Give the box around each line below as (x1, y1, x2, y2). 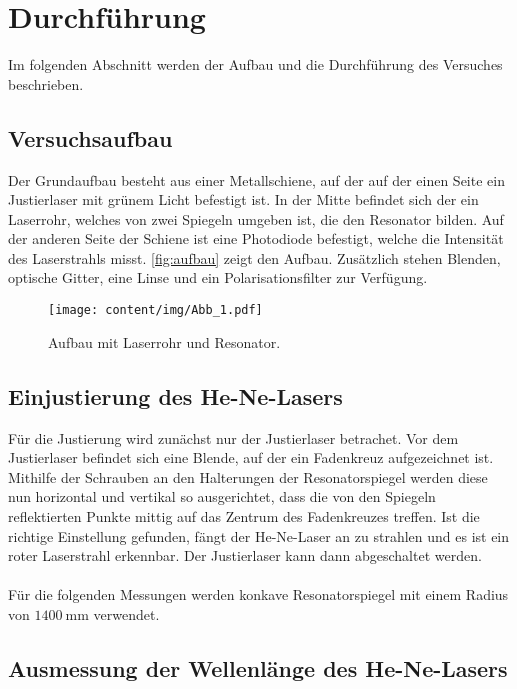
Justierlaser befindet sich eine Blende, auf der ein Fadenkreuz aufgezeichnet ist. (8, 447, 494, 468)
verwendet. (93, 603, 160, 624)
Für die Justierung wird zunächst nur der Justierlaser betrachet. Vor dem (8, 427, 459, 448)
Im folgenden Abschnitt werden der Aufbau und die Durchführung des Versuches (8, 54, 503, 75)
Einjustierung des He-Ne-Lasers (8, 380, 343, 411)
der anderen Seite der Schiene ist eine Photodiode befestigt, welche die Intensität (8, 228, 504, 249)
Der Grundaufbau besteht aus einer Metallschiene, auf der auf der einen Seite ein (8, 169, 505, 190)
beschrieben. (8, 73, 84, 94)
